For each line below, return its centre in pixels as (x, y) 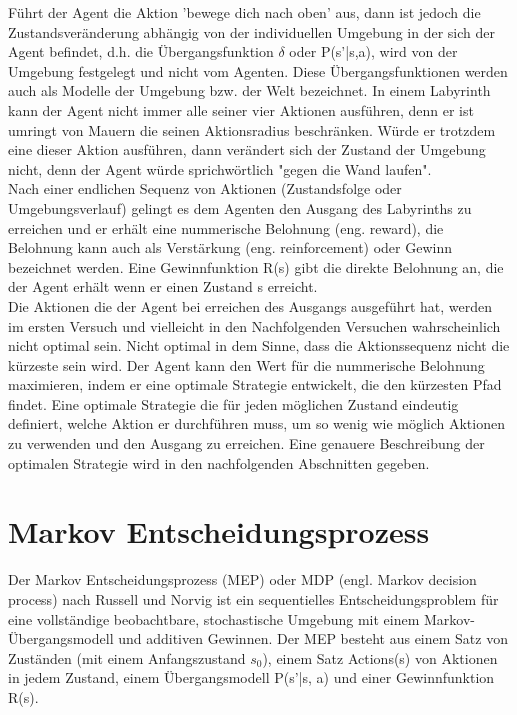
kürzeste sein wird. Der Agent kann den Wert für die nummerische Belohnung (246, 364)
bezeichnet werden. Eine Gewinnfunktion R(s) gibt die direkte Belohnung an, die (256, 266)
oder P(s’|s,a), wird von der (373, 51)
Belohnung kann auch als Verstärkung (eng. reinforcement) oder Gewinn (230, 247)
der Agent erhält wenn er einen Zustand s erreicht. (163, 286)
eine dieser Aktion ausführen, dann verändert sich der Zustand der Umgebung (247, 149)
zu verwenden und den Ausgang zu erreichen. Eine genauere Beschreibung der (246, 443)
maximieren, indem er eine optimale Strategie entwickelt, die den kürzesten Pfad (255, 384)
